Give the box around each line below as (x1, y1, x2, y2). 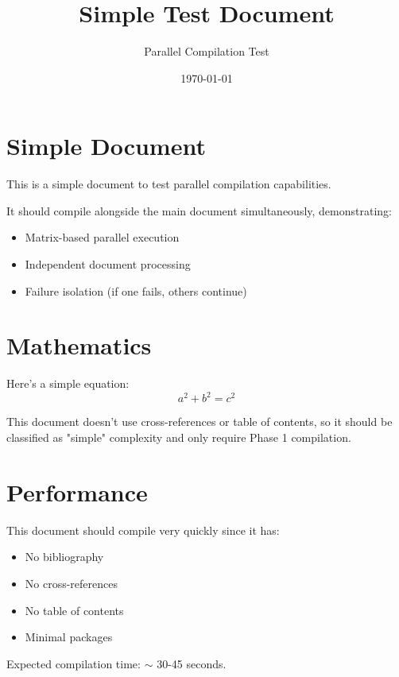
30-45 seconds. (157, 655, 227, 671)
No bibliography (25, 548, 104, 565)
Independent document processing (25, 256, 191, 273)
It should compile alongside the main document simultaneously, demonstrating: (6, 202, 393, 219)
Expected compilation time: (6, 655, 141, 671)
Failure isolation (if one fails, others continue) (25, 282, 247, 299)
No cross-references (25, 574, 118, 591)
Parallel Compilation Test (144, 43, 269, 60)
